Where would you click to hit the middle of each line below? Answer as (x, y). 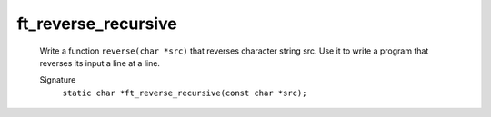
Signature (58, 80)
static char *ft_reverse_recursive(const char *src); (185, 93)
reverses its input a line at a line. (100, 63)
